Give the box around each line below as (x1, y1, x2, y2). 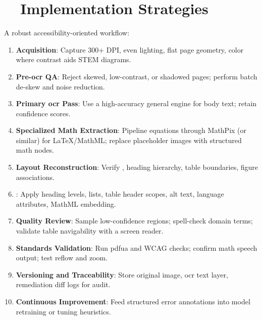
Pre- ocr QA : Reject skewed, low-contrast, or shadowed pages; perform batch (16, 71, 257, 81)
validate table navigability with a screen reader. (16, 225, 164, 236)
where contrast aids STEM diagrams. (16, 54, 131, 65)
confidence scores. (16, 108, 71, 118)
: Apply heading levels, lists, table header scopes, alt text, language (16, 189, 224, 199)
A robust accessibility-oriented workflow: (4, 27, 130, 38)
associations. (16, 171, 55, 182)
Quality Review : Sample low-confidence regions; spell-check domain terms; (16, 215, 253, 226)
